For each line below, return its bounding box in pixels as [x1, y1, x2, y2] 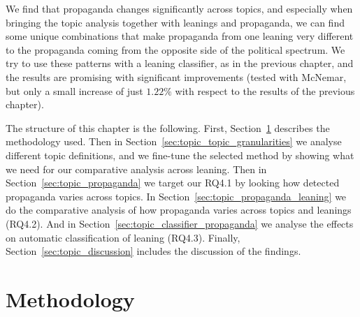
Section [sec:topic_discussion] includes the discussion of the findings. [6, 244, 301, 258]
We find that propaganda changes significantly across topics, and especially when [6, 1, 353, 15]
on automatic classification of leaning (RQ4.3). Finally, [6, 230, 240, 244]
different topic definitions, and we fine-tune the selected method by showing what [6, 147, 354, 162]
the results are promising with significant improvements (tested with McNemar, [6, 69, 347, 84]
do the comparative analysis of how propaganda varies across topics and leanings [6, 202, 352, 217]
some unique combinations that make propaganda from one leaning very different [6, 29, 354, 43]
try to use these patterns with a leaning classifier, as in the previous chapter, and [6, 56, 354, 71]
